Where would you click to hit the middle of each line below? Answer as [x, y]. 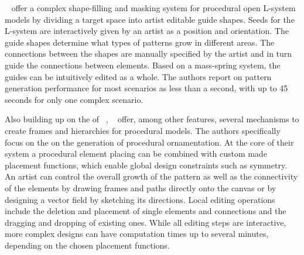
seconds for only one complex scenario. [74, 99]
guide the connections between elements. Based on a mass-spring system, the [143, 65]
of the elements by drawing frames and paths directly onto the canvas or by [141, 187]
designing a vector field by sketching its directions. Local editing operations [140, 199]
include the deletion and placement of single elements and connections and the [146, 211]
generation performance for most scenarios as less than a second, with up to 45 [146, 88]
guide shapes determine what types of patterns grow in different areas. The [140, 42]
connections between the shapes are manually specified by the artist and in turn [148, 54]
